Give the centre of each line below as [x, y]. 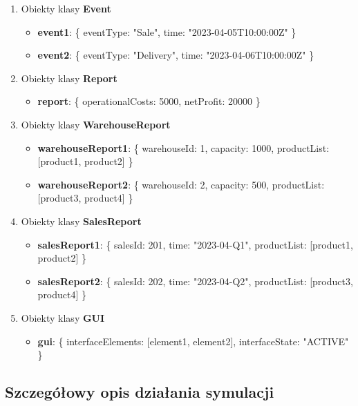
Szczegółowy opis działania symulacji [140, 392]
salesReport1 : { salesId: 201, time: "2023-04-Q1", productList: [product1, [195, 244]
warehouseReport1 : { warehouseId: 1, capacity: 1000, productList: [183, 147]
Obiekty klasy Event [66, 8]
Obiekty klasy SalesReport [81, 221]
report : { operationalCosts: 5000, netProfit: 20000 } [149, 101]
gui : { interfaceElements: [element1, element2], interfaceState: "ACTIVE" [193, 341]
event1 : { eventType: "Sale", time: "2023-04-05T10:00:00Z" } [167, 31]
